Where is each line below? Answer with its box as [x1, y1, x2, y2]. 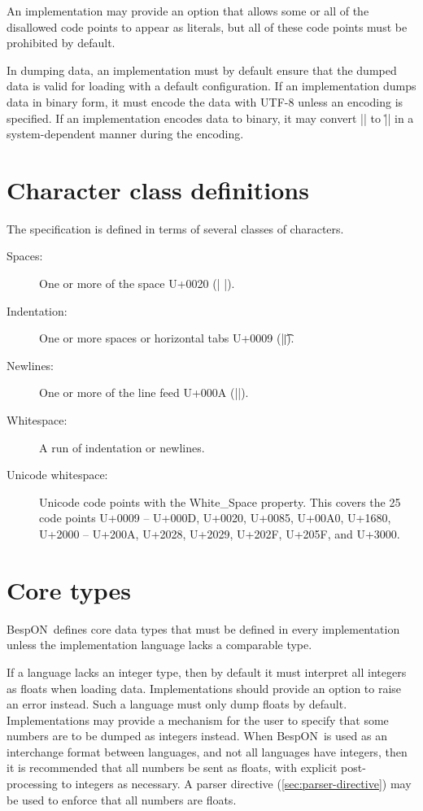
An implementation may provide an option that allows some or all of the [7, 2, 369, 19]
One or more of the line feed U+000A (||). [39, 384, 249, 401]
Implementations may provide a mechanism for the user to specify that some [7, 711, 389, 728]
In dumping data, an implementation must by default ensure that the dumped [7, 61, 397, 78]
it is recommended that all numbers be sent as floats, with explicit [7, 759, 338, 776]
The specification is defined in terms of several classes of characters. [7, 220, 344, 237]
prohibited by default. [7, 34, 116, 51]
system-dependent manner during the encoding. [7, 125, 244, 142]
